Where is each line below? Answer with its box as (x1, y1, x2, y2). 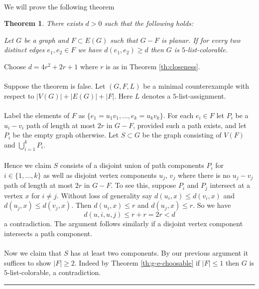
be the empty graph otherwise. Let (12, 130, 119, 140)
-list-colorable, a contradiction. (7, 267, 101, 278)
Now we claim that (4, 247, 62, 258)
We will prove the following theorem (4, 1, 115, 11)
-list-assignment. (176, 90, 226, 101)
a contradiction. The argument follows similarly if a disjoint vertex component (4, 218, 243, 229)
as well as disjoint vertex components (43, 169, 157, 180)
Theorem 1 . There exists (4, 18, 83, 28)
